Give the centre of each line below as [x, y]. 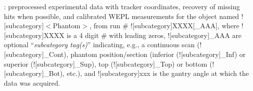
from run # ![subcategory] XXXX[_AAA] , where [166, 26]
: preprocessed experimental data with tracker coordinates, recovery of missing [122, 6]
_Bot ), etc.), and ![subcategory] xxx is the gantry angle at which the [146, 73]
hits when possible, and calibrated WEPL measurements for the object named [122, 16]
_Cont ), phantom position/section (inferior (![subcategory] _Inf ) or [145, 54]
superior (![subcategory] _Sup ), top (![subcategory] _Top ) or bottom [106, 64]
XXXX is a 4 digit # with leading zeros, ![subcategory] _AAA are [143, 35]
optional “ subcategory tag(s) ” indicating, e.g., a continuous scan [99, 45]
